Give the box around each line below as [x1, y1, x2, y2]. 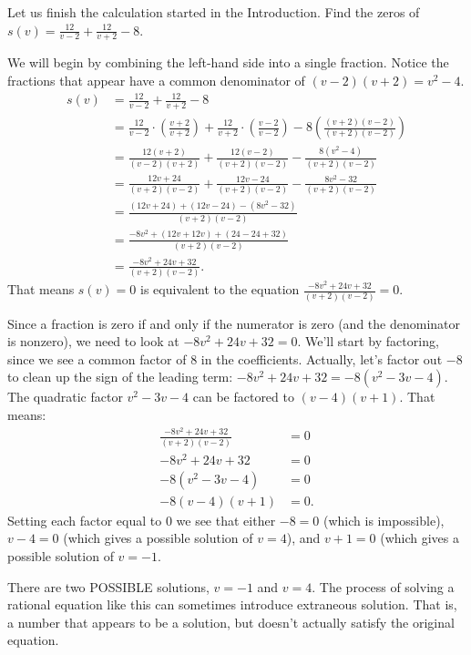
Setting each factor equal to [7, 510, 162, 529]
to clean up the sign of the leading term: [7, 367, 233, 386]
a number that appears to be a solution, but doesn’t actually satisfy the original [7, 612, 455, 631]
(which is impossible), [323, 510, 445, 529]
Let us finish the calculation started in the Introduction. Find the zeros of [7, 3, 420, 21]
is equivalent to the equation [140, 280, 300, 299]
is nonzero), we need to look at [7, 332, 179, 351]
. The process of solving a [312, 577, 455, 596]
